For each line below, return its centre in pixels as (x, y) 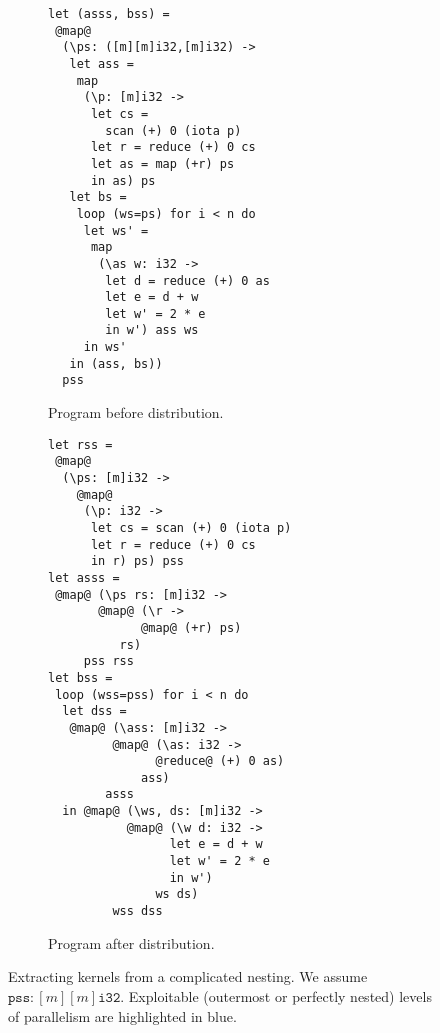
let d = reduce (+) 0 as (187, 280)
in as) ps (123, 180)
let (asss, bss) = (109, 14)
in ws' (105, 347)
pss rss (108, 661)
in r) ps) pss (137, 561)
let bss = (80, 677)
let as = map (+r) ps (162, 163)
